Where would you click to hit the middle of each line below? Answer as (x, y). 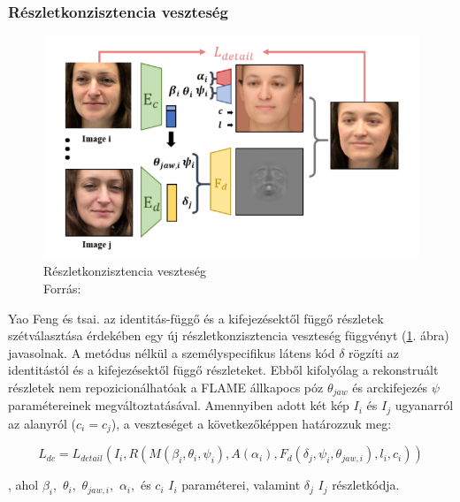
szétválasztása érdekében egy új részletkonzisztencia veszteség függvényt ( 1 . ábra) (229, 335)
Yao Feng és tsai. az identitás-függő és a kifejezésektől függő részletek (196, 318)
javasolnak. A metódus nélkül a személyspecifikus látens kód (172, 352)
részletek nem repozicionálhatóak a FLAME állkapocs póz (166, 387)
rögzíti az (374, 352)
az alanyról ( (42, 423)
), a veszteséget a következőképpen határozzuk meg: (251, 423)
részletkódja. (366, 485)
